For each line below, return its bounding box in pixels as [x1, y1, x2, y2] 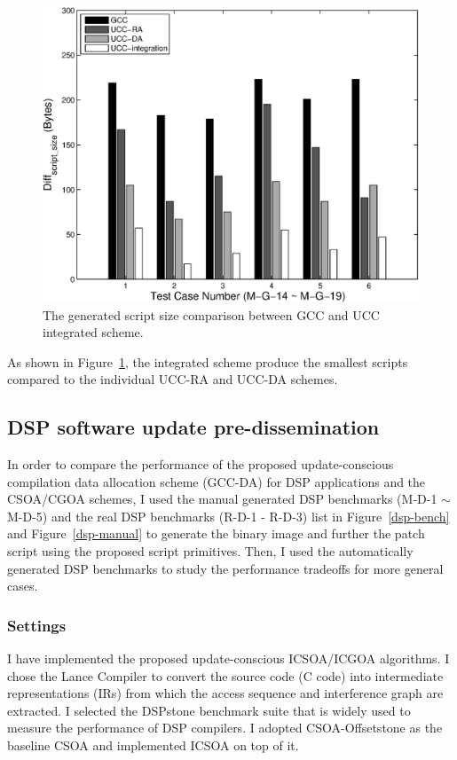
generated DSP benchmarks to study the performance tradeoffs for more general [7, 559, 444, 577]
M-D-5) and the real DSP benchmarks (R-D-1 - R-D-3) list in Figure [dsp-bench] [7, 506, 450, 525]
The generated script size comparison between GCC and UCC [43, 305, 380, 324]
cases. [7, 576, 38, 595]
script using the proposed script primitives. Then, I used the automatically [7, 542, 414, 560]
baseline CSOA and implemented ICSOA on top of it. [7, 736, 299, 755]
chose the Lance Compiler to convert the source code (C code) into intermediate [7, 666, 444, 685]
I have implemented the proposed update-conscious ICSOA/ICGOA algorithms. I [7, 649, 450, 668]
